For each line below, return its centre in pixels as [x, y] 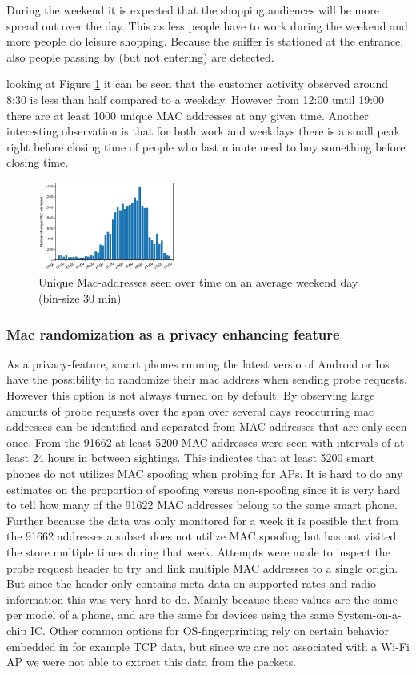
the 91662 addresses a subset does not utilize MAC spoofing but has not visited [202, 536]
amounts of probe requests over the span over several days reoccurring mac [190, 410]
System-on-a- [369, 615]
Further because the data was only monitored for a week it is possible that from [202, 520]
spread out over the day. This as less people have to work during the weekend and [207, 25]
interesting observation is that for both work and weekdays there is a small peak [204, 131]
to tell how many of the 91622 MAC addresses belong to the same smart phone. [202, 505]
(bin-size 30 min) [80, 298]
